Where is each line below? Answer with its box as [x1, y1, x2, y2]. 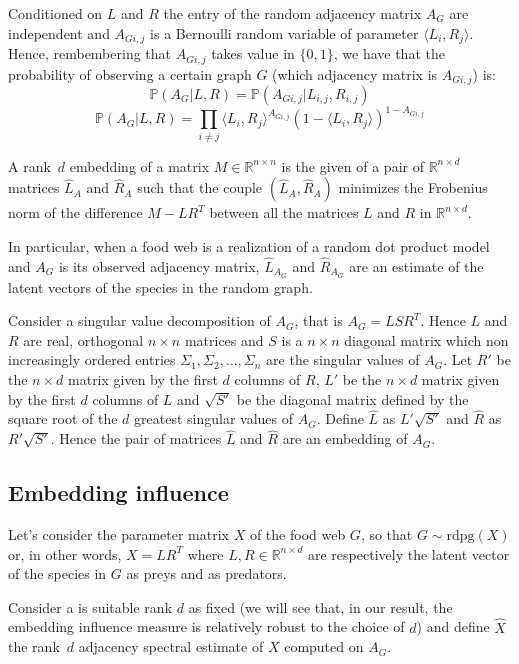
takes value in [211, 43, 295, 64]
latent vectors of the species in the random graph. [8, 276, 313, 297]
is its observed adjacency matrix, [58, 255, 260, 276]
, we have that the [333, 43, 445, 64]
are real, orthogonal [23, 329, 144, 350]
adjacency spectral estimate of [78, 636, 264, 657]
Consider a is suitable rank [8, 596, 173, 617]
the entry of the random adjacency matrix [163, 3, 422, 23]
